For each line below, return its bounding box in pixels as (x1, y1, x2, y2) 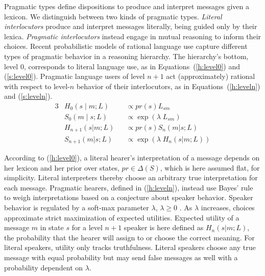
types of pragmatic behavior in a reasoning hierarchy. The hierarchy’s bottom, (4, 50, 249, 61)
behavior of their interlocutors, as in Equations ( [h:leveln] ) (76, 80, 260, 91)
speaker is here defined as (124, 222, 204, 233)
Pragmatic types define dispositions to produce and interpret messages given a (4, 1, 249, 11)
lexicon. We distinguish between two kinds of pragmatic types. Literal (4, 11, 222, 21)
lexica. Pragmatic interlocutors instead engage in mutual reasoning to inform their (4, 31, 261, 41)
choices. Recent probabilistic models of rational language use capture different (4, 41, 248, 51)
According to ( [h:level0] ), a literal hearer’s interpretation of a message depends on (4, 152, 260, 162)
